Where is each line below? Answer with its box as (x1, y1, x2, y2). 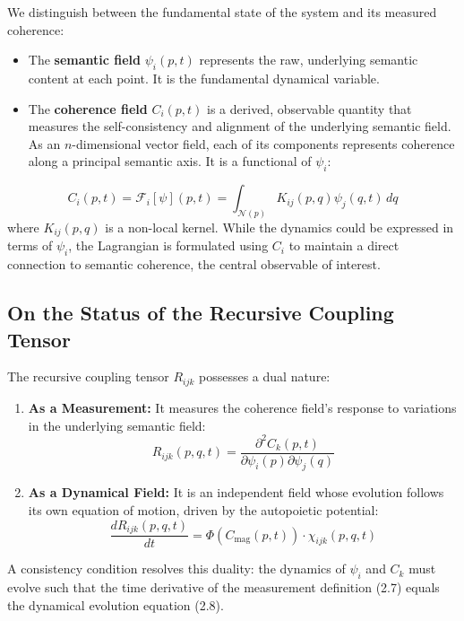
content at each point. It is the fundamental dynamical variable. (28, 68, 380, 87)
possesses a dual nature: (199, 367, 331, 386)
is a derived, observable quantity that (207, 99, 412, 118)
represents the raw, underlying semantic (199, 50, 418, 69)
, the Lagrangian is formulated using (68, 236, 269, 255)
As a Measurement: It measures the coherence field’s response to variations (28, 398, 457, 416)
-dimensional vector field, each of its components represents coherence (72, 134, 455, 153)
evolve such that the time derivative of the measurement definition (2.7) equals (7, 577, 440, 596)
